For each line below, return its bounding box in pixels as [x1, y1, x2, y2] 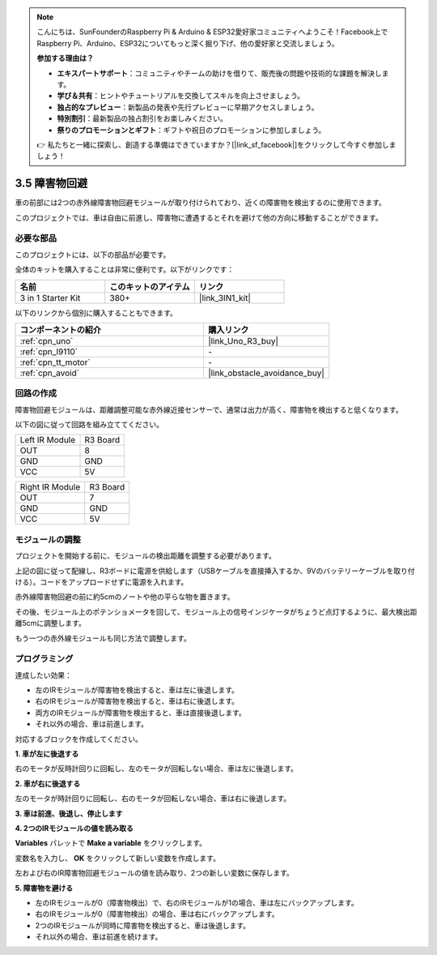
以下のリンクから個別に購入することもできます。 [15, 308, 178, 318]
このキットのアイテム [109, 281, 190, 292]
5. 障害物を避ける [15, 883, 73, 893]
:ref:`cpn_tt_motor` [19, 357, 91, 368]
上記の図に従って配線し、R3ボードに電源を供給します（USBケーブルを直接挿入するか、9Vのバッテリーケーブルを [15, 566, 394, 576]
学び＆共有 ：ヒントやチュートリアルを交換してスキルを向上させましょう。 [57, 91, 305, 101]
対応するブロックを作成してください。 [15, 734, 143, 743]
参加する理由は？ [36, 54, 94, 63]
